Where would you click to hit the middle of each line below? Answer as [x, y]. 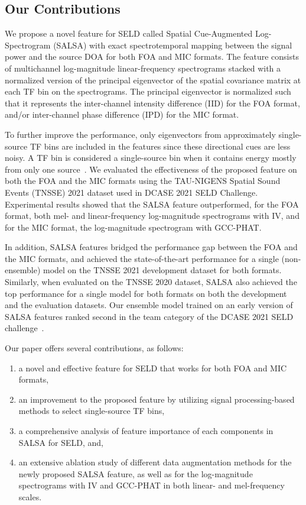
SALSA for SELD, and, [61, 442]
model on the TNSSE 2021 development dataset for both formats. [162, 270]
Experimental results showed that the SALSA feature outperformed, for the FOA [152, 204]
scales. [30, 496]
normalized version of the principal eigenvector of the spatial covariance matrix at [153, 80]
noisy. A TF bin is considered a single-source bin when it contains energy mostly [151, 158]
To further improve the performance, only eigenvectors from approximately [140, 134]
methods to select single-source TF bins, [92, 411]
